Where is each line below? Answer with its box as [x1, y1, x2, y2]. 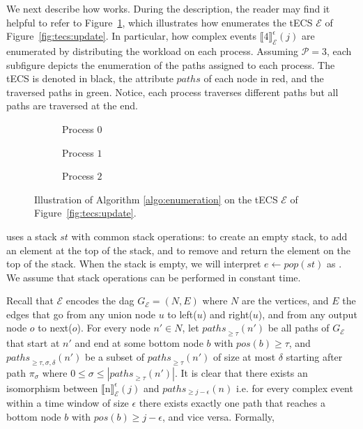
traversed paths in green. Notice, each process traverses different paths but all [6, 84, 339, 99]
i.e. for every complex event [235, 380, 353, 395]
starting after [286, 349, 343, 364]
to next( [38, 320, 72, 335]
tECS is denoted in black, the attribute [6, 71, 173, 86]
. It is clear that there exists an [174, 365, 308, 380]
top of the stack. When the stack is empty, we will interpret [6, 256, 261, 271]
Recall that [6, 293, 54, 308]
